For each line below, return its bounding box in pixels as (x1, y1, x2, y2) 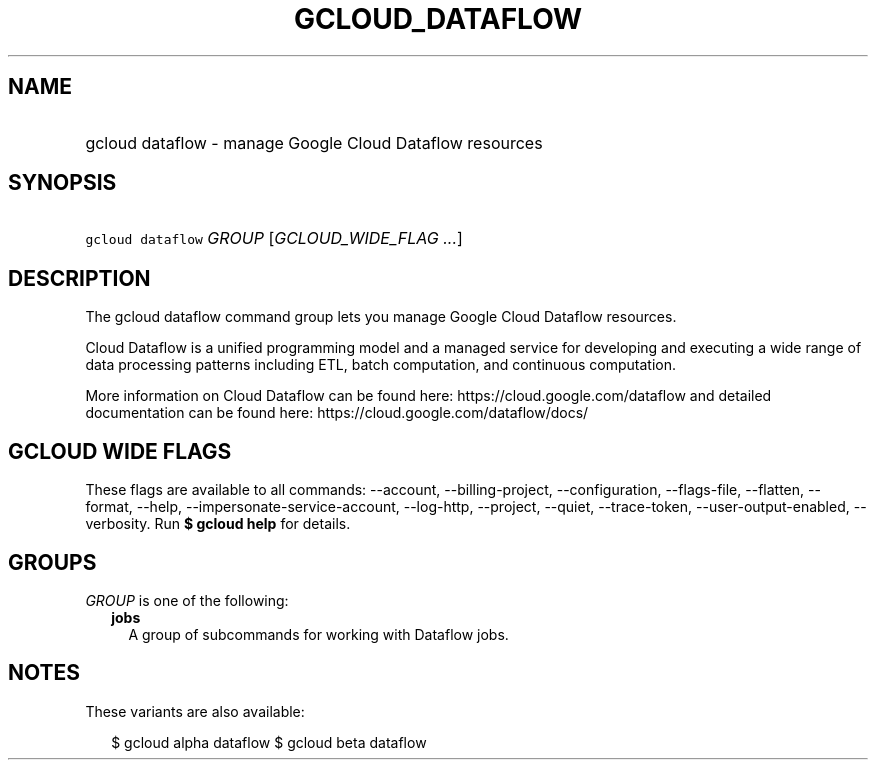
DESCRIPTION (8, 265, 151, 291)
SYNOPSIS (8, 170, 117, 196)
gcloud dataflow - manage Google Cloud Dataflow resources (85, 132, 543, 153)
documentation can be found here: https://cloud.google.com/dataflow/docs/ (85, 404, 589, 422)
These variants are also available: (85, 702, 305, 720)
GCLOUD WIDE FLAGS (8, 438, 232, 464)
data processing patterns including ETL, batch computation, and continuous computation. (85, 356, 677, 374)
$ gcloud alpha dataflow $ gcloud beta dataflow (111, 733, 427, 751)
